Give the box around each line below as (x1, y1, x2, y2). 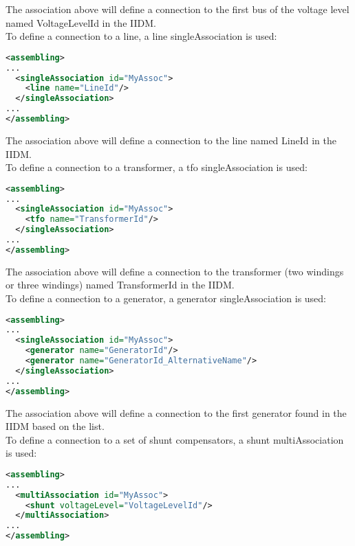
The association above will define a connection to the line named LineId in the (6, 133, 336, 147)
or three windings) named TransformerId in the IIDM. (6, 277, 235, 292)
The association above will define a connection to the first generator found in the (6, 405, 347, 420)
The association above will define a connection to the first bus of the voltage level (6, 2, 349, 16)
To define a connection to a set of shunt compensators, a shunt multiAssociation (6, 432, 344, 446)
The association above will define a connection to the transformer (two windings (6, 264, 344, 278)
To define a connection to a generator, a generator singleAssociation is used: (6, 291, 327, 305)
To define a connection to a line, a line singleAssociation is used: (6, 29, 277, 43)
